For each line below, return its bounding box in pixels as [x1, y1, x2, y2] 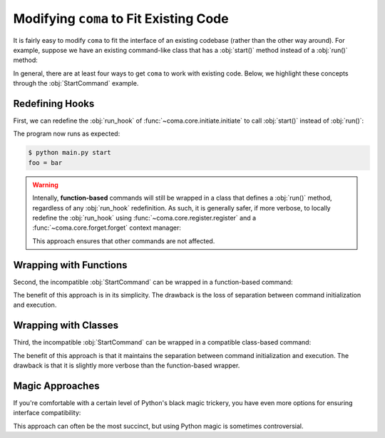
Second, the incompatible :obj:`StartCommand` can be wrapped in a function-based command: [13, 277, 293, 286]
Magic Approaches [13, 380, 100, 392]
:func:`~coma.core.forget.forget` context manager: [32, 223, 182, 232]
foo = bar [28, 158, 63, 167]
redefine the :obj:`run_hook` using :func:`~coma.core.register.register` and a [32, 213, 257, 222]
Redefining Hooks [13, 97, 95, 110]
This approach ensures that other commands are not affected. [32, 236, 215, 245]
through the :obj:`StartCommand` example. [13, 79, 139, 88]
